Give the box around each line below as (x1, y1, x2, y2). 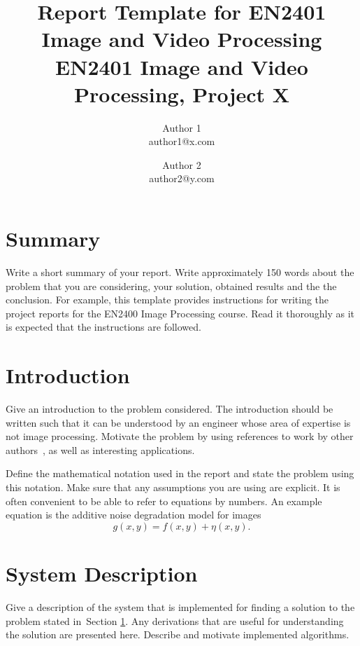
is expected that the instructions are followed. (6, 319, 201, 334)
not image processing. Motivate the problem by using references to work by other (6, 429, 354, 444)
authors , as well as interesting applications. (6, 442, 195, 457)
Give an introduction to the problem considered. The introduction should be (6, 401, 333, 416)
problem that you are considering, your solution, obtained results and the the (6, 278, 337, 293)
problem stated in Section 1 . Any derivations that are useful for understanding (6, 613, 344, 628)
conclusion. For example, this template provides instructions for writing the (6, 292, 329, 307)
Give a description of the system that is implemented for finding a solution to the (6, 599, 355, 614)
